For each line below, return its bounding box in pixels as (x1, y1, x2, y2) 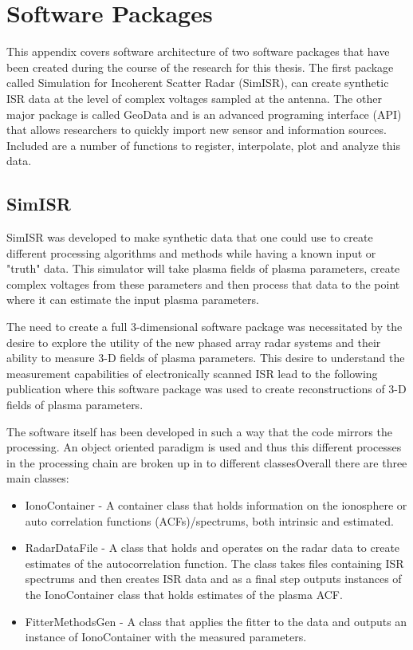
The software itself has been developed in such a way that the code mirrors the (6, 423, 392, 439)
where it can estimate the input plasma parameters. (6, 291, 259, 308)
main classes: (6, 470, 69, 487)
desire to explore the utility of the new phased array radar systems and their (6, 333, 381, 350)
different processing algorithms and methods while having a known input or (6, 244, 376, 261)
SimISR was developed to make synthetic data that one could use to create (6, 229, 373, 246)
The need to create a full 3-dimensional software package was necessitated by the (6, 318, 403, 335)
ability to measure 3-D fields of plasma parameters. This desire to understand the (6, 349, 405, 366)
